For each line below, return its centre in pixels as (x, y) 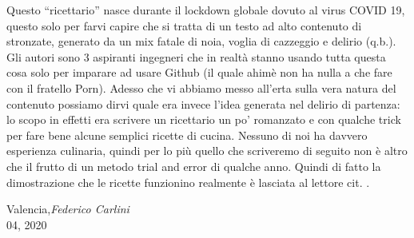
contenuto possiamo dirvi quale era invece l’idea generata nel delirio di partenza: (203, 103)
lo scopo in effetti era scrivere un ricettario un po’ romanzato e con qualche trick (204, 119)
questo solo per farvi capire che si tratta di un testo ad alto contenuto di (184, 25)
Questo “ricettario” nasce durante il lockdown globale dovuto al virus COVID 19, (206, 10)
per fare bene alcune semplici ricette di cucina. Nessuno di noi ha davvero (187, 135)
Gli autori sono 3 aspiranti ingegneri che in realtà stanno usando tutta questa (196, 56)
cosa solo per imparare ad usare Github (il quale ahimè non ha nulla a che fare (199, 72)
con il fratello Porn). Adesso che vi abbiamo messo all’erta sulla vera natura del (201, 87)
